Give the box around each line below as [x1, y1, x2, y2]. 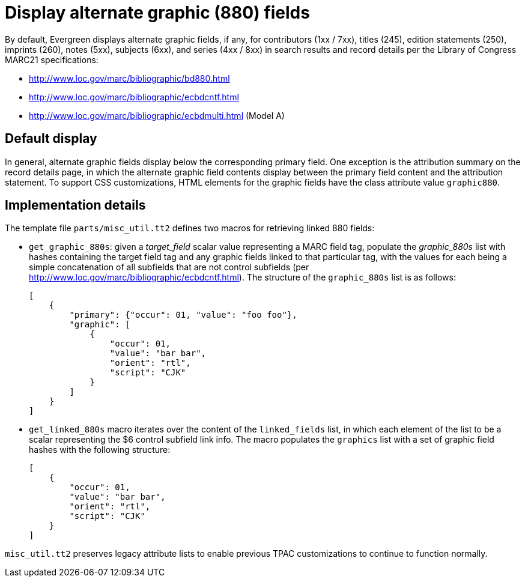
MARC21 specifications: [5, 54, 99, 65]
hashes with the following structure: [29, 444, 171, 455]
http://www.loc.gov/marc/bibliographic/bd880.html [29, 73, 230, 83]
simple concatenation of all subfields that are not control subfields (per [29, 262, 309, 273]
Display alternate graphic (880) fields [5, 2, 310, 23]
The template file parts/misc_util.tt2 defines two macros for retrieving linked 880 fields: [5, 223, 375, 234]
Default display [5, 131, 97, 147]
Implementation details [5, 198, 146, 213]
